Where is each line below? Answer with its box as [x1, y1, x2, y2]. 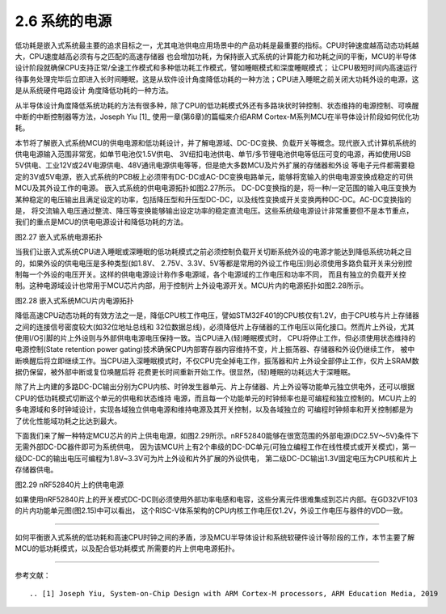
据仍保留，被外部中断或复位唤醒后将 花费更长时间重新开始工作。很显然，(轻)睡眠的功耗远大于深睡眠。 [15, 367, 356, 377]
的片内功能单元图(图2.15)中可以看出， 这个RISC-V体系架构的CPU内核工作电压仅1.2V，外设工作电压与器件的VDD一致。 [15, 506, 408, 515]
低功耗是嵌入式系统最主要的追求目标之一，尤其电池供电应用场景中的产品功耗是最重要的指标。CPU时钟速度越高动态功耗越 [15, 40, 419, 50]
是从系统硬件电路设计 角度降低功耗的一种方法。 [15, 86, 173, 95]
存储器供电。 [15, 465, 58, 475]
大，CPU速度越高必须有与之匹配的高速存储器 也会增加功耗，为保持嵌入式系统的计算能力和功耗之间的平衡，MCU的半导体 [15, 51, 417, 61]
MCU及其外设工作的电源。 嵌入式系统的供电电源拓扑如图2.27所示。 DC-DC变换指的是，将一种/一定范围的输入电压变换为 [15, 183, 417, 193]
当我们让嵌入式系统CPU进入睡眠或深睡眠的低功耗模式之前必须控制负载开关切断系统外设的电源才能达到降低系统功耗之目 [15, 247, 412, 256]
